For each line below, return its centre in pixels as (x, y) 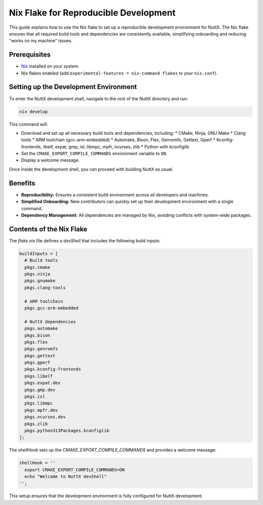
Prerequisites (30, 55)
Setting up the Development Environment (73, 87)
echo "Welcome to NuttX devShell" (66, 477)
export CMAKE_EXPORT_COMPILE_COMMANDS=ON (75, 470)
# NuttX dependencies (50, 322)
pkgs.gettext (40, 356)
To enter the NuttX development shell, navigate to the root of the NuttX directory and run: (99, 99)
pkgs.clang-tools (45, 288)
